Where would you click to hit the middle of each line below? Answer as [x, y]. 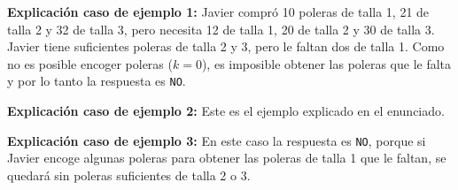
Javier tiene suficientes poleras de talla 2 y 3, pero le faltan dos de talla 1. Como [226, 46]
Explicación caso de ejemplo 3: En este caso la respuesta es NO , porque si [217, 140]
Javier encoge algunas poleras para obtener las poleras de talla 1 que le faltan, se [227, 158]
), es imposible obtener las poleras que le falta [326, 63]
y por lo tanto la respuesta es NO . [97, 81]
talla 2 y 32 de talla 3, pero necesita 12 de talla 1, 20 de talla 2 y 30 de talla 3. [221, 29]
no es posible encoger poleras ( [90, 63]
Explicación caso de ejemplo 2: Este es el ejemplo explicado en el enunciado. [226, 111]
